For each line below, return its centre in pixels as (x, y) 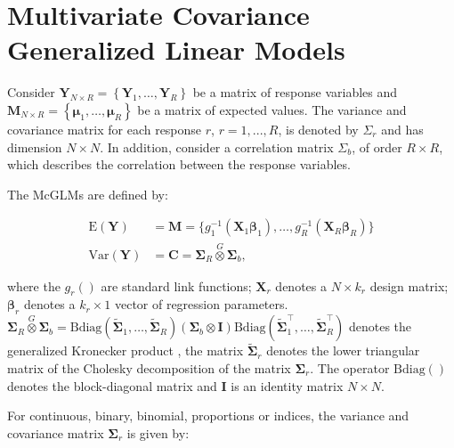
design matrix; (409, 285)
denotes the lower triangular (343, 350)
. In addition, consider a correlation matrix (217, 147)
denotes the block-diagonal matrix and (112, 385)
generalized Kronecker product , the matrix (126, 350)
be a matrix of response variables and (295, 92)
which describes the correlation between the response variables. (179, 164)
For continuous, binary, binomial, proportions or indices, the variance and (208, 415)
